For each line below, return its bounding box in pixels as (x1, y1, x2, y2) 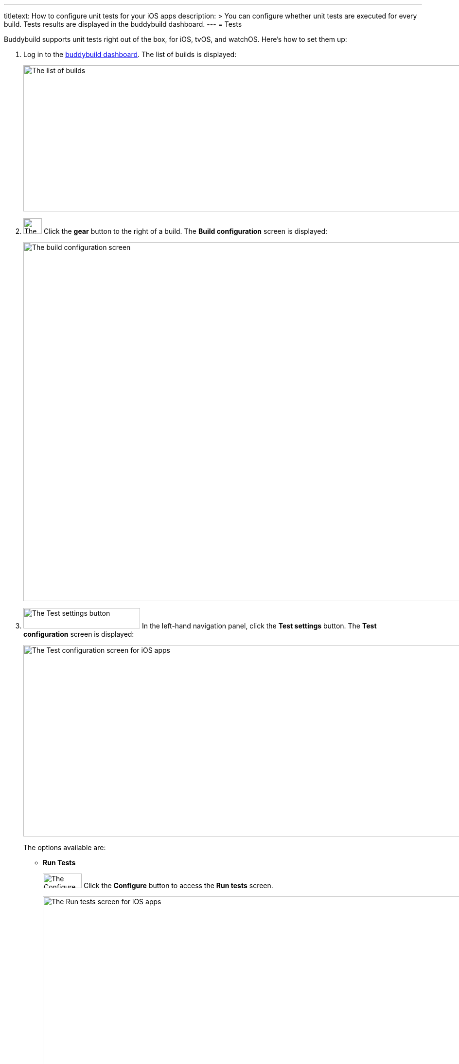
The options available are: (23, 843, 106, 852)
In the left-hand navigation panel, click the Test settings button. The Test (141, 622, 377, 630)
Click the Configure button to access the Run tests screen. (83, 881, 273, 890)
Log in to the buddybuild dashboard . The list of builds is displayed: (23, 50, 237, 58)
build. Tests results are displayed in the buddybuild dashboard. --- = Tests (4, 20, 242, 28)
